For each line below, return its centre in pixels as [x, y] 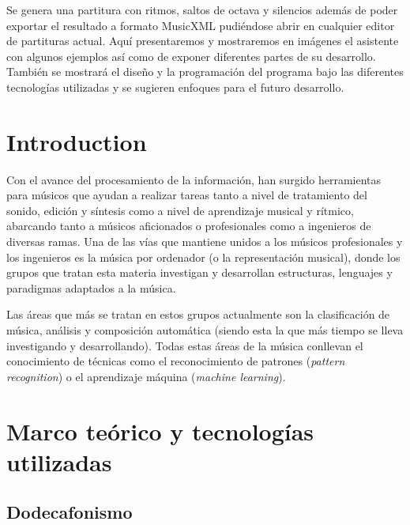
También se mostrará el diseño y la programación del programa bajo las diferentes [205, 72]
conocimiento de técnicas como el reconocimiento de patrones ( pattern [176, 361]
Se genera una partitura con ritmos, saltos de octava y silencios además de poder [202, 9]
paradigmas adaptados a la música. [91, 287]
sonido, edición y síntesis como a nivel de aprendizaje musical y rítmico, [180, 210]
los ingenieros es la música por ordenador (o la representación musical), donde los [203, 257]
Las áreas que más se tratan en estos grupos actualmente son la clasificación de [198, 314]
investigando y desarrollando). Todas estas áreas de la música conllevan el [185, 345]
